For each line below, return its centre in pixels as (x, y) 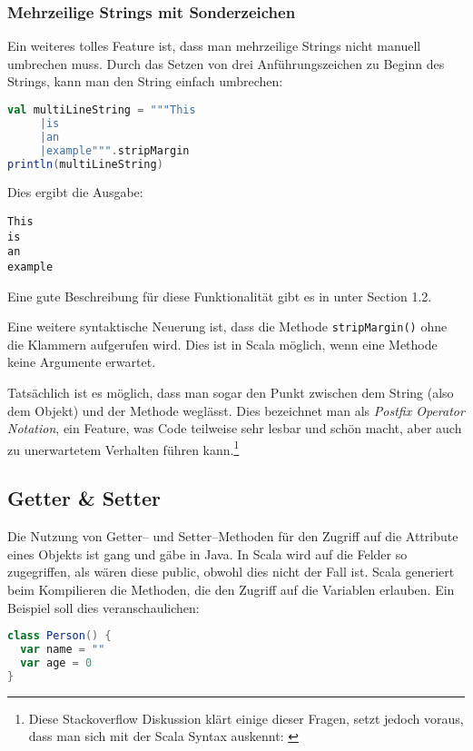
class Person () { (59, 636)
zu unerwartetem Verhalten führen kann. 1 (123, 448)
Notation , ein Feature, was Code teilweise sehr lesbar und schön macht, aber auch (235, 428)
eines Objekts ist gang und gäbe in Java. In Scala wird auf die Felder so (207, 553)
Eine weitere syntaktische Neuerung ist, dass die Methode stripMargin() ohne (227, 326)
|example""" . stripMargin (114, 150)
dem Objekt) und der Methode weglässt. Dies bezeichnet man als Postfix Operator (236, 410)
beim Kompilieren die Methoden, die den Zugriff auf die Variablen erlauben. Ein (231, 590)
